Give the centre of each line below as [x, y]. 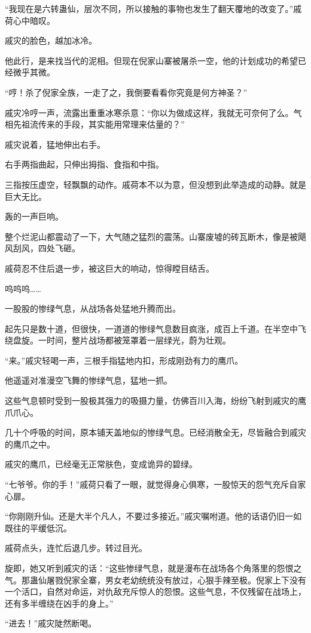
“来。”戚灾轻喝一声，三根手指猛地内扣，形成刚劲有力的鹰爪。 [124, 360]
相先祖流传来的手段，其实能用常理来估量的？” [95, 124]
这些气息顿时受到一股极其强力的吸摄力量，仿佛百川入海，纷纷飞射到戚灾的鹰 [155, 401]
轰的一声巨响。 [34, 216]
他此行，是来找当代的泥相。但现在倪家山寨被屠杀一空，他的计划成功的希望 [151, 60]
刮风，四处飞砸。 [46, 248]
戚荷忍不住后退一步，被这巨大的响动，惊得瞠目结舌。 [109, 268]
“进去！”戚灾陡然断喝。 [51, 623]
